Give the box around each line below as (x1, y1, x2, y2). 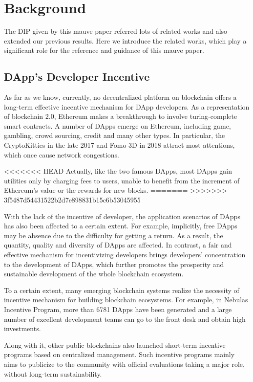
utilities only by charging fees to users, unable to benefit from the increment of (4, 175, 240, 185)
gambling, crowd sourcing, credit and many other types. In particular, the (4, 130, 225, 140)
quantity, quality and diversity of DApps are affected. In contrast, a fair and (4, 240, 232, 250)
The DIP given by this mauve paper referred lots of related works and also (4, 26, 228, 36)
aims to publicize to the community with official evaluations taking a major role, (4, 359, 245, 369)
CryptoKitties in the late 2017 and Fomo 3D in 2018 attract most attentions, (4, 140, 235, 150)
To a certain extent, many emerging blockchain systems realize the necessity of (4, 285, 239, 295)
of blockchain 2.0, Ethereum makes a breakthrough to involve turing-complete (4, 111, 237, 121)
